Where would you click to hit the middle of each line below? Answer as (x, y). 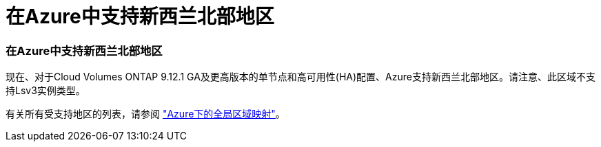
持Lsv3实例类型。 (45, 91)
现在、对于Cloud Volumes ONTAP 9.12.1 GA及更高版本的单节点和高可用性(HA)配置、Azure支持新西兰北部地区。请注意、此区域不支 (300, 77)
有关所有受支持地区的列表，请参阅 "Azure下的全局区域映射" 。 (145, 114)
